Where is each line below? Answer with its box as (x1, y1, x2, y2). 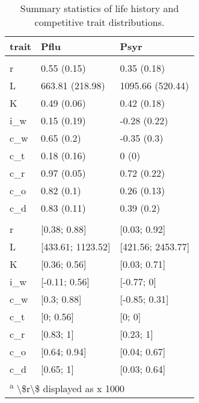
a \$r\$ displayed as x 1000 (10, 379, 124, 396)
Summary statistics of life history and (20, 1, 179, 15)
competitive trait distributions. (34, 15, 165, 29)
